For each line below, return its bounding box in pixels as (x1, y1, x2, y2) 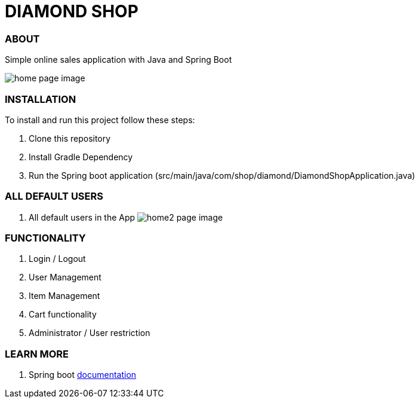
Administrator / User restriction (29, 328, 150, 338)
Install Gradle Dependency (29, 151, 133, 162)
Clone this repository (29, 133, 111, 144)
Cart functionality (29, 309, 97, 320)
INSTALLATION (5, 93, 76, 105)
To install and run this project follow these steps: (5, 114, 195, 125)
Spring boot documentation (29, 370, 137, 380)
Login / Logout (29, 254, 86, 264)
